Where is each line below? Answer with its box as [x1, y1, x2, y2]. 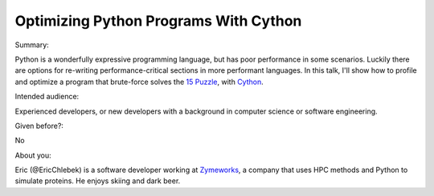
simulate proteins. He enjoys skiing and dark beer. [14, 176, 181, 186]
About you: [14, 150, 51, 160]
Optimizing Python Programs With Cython [14, 12, 302, 30]
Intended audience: [14, 92, 80, 102]
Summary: [14, 40, 50, 50]
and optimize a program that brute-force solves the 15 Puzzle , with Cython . [14, 77, 264, 86]
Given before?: [14, 121, 64, 130]
